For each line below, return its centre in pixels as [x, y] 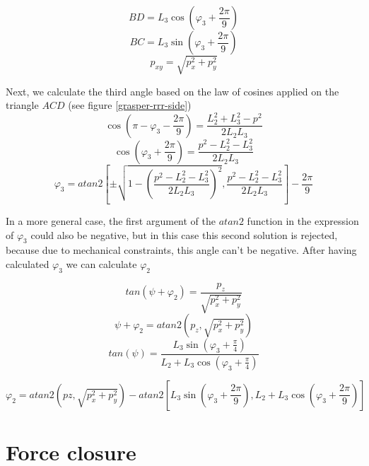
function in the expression [303, 220]
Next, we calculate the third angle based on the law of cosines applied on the [172, 91]
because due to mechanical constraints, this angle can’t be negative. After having [181, 250]
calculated [28, 263]
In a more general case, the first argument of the [111, 220]
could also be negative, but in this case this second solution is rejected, [184, 234]
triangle [22, 105]
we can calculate [101, 263]
